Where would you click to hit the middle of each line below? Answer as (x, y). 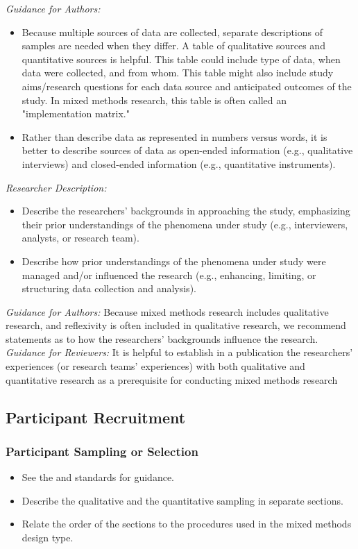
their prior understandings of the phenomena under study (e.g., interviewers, (185, 224)
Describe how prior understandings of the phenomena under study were (174, 261)
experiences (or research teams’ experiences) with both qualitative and (155, 366)
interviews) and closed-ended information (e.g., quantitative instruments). (179, 163)
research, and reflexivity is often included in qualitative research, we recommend (176, 325)
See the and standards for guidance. (98, 477)
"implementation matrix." (76, 113)
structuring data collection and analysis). (109, 288)
